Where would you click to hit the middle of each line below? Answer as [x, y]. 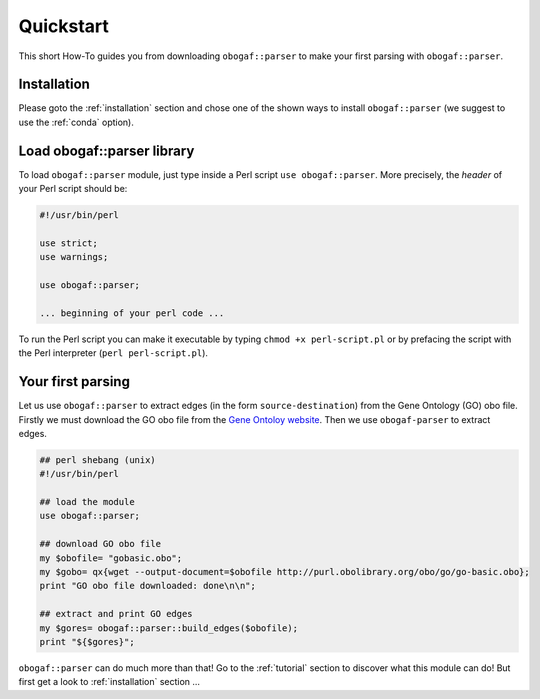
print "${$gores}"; [87, 641]
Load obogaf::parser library [106, 150]
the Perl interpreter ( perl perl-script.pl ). [113, 353]
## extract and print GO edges [116, 614]
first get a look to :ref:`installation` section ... [109, 682]
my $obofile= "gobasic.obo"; [111, 558]
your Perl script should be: [73, 189]
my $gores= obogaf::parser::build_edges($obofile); [169, 628]
